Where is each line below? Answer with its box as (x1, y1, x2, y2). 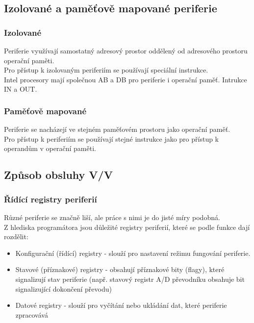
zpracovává (15, 309, 48, 320)
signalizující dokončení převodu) (15, 283, 112, 294)
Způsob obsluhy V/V (4, 167, 113, 182)
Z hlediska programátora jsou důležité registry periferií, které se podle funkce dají (4, 222, 250, 232)
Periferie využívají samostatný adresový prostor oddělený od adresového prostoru (4, 46, 248, 55)
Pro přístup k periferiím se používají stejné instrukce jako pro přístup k (4, 133, 219, 144)
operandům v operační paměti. (4, 143, 96, 153)
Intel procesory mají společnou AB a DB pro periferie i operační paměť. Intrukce (4, 74, 247, 84)
